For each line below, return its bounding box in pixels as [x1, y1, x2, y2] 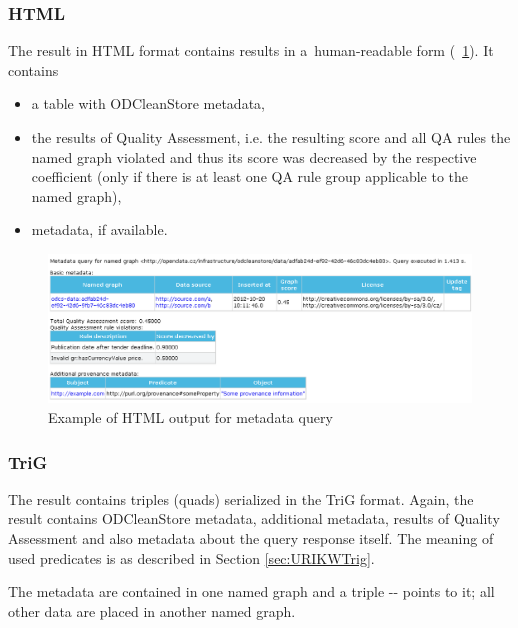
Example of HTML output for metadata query [48, 407, 333, 428]
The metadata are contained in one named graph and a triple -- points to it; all [8, 581, 495, 602]
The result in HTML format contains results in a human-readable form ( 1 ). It [8, 40, 494, 61]
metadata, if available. [31, 219, 168, 240]
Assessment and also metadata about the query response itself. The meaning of [8, 528, 494, 549]
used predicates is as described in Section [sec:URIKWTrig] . [8, 547, 375, 568]
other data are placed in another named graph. [8, 600, 296, 621]
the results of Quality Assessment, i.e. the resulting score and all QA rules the [31, 127, 511, 147]
